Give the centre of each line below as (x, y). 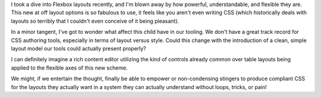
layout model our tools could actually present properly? (79, 48)
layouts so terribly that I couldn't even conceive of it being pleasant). (95, 21)
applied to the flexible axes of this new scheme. (69, 68)
